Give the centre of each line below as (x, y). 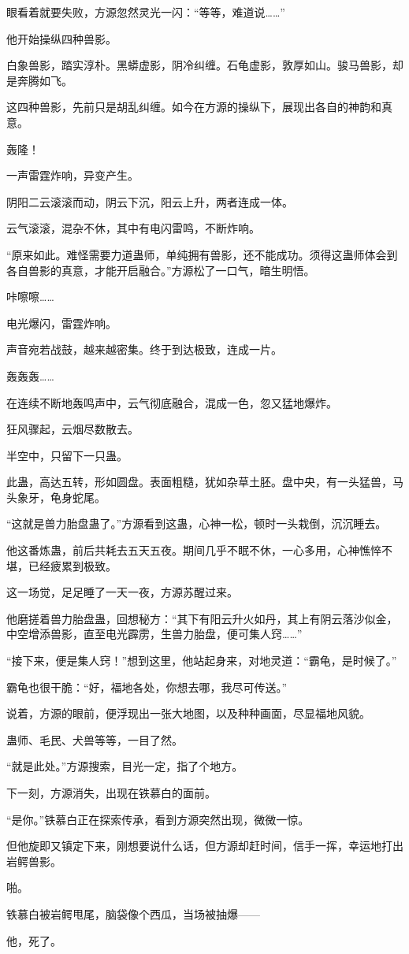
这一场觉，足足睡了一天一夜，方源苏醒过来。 (122, 592)
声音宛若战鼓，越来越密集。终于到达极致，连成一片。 (144, 349)
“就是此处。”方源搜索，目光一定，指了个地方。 (125, 766)
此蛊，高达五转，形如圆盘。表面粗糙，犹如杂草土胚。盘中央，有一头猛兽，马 (205, 482)
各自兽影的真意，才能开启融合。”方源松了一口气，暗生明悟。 (161, 270)
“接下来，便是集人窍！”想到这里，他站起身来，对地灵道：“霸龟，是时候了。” (202, 661)
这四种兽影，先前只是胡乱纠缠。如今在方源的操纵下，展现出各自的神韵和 (194, 107)
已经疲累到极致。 (72, 565)
